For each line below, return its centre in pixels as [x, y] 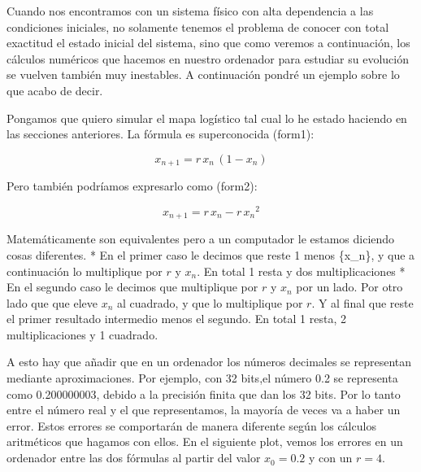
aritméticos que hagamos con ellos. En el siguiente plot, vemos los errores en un [205, 441]
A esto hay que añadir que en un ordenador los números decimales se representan [209, 362]
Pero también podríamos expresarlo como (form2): [132, 186]
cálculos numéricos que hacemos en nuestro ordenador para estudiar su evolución [208, 58]
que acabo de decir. [55, 90]
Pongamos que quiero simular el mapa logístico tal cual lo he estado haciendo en [207, 118]
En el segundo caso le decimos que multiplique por [132, 287]
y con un [331, 458]
